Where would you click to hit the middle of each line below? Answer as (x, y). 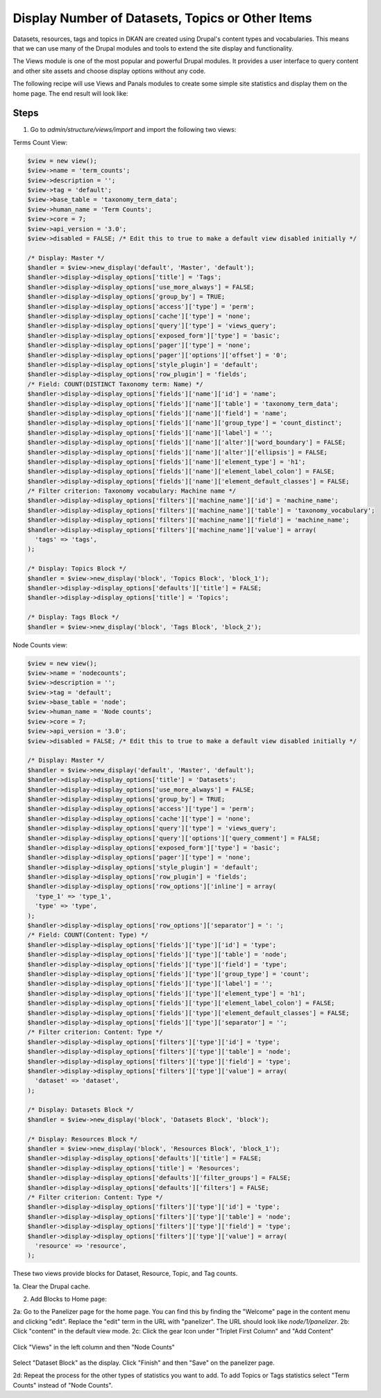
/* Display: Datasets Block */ (81, 1110)
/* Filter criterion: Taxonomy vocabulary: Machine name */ (132, 491)
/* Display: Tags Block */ (73, 617)
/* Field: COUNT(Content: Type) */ (88, 935)
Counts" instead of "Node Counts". (63, 1385)
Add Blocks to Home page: (68, 1299)
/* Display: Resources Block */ (83, 1139)
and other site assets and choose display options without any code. (109, 71)
